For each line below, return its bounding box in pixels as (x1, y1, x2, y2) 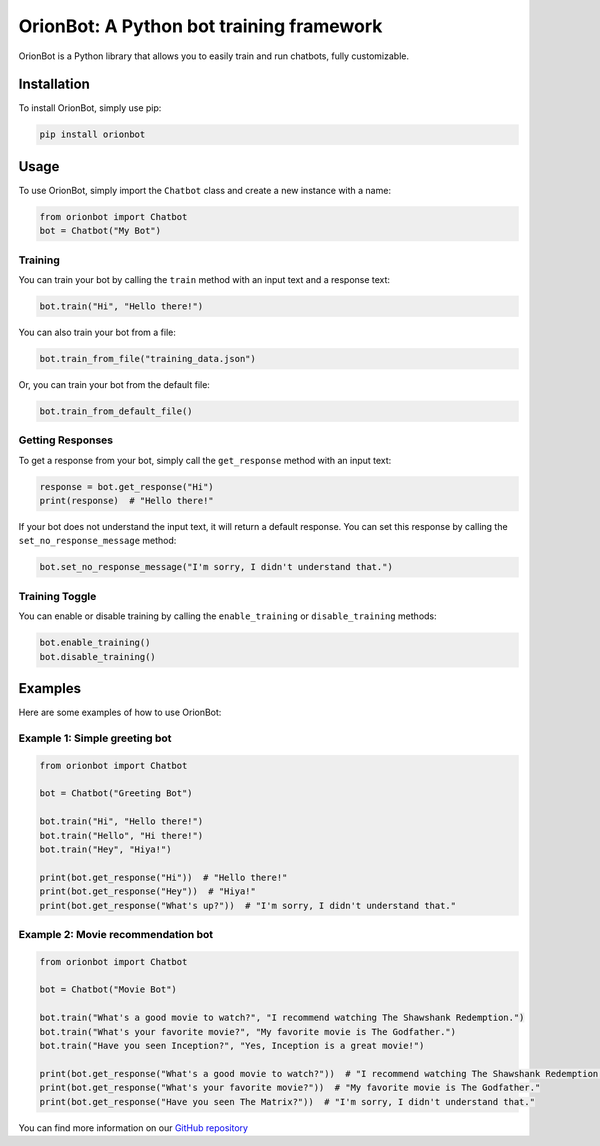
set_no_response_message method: (18, 535, 177, 547)
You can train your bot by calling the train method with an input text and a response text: (18, 274, 390, 286)
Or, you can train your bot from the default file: (18, 378, 210, 390)
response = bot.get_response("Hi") (39, 481, 214, 492)
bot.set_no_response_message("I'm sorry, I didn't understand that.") (39, 561, 394, 573)
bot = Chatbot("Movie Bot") (39, 984, 177, 995)
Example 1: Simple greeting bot (18, 731, 172, 745)
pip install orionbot (39, 129, 146, 140)
